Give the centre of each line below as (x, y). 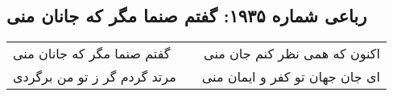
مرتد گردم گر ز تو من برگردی (95, 77)
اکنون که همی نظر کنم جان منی (292, 54)
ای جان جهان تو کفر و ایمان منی (291, 77)
